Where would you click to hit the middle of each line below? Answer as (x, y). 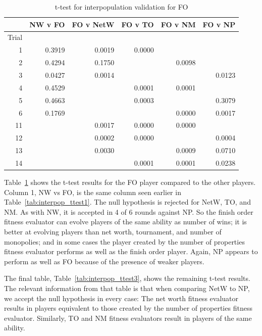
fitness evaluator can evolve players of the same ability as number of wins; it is (125, 222)
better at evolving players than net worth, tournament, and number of (113, 231)
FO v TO (138, 24)
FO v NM (178, 24)
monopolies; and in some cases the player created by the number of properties (124, 241)
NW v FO (47, 24)
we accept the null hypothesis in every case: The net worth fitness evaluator (121, 298)
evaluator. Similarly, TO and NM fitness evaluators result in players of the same (128, 318)
